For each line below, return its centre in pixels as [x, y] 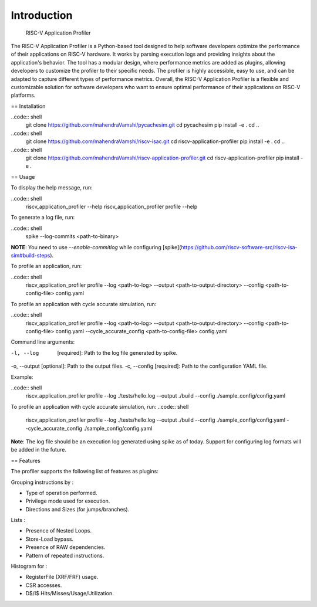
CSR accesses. [44, 585]
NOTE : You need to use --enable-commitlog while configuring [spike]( [96, 247]
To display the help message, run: [52, 188]
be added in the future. [39, 450]
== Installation [28, 106]
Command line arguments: [43, 342]
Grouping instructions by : [42, 482]
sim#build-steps [31, 255]
